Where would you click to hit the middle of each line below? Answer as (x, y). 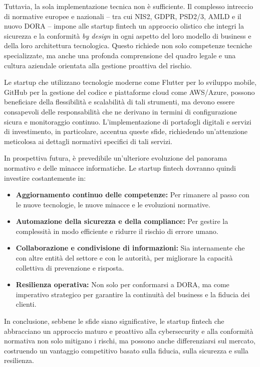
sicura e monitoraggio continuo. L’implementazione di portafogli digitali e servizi (128, 121)
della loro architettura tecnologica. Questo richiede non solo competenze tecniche (128, 45)
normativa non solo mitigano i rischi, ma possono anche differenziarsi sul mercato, (130, 341)
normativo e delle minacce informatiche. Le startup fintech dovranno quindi (120, 167)
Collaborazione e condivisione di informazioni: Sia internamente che (130, 248)
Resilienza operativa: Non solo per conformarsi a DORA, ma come (122, 284)
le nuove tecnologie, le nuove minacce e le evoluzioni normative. (113, 204)
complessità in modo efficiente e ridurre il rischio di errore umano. (117, 231)
